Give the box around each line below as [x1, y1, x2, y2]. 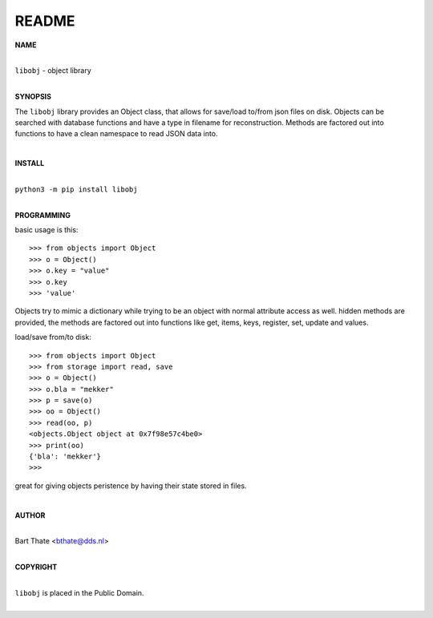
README [14, 12, 75, 30]
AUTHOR [14, 510, 46, 520]
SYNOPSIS [14, 92, 52, 102]
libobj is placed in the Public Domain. [14, 588, 144, 597]
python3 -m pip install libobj [14, 184, 138, 194]
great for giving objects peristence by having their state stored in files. [14, 481, 248, 491]
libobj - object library [14, 66, 91, 75]
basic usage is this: [14, 225, 79, 235]
